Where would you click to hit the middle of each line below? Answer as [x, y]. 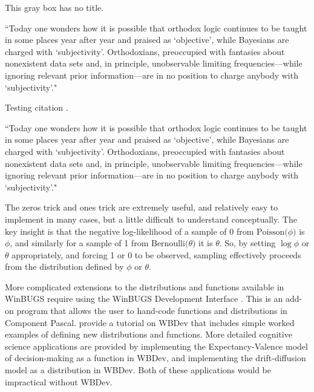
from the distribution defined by [64, 266]
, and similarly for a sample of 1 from [79, 243]
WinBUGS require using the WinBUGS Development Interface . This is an [144, 299]
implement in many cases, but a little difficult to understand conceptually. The [151, 219]
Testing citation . [37, 107]
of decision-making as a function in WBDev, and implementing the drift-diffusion [155, 358]
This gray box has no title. [54, 7]
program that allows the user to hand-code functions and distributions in [152, 311]
